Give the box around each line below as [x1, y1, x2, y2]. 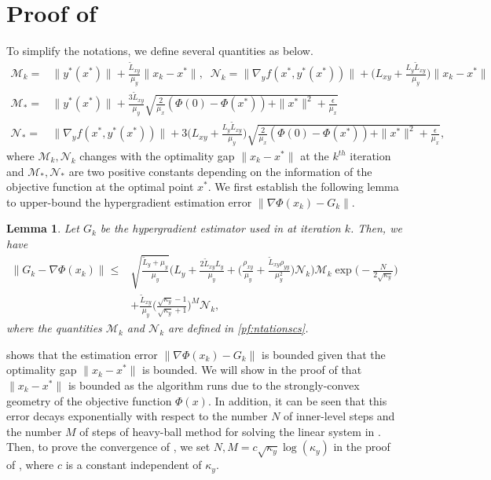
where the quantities [6, 320, 102, 336]
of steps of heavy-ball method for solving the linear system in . [79, 423, 381, 439]
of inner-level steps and [284, 408, 395, 424]
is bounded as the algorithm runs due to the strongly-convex [68, 377, 360, 394]
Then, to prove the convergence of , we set [6, 438, 211, 455]
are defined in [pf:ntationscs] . [168, 320, 309, 336]
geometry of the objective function [6, 392, 172, 409]
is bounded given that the [262, 346, 386, 362]
